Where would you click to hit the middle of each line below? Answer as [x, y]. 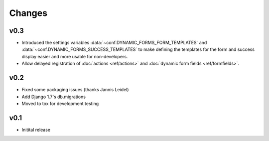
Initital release [36, 130]
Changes [28, 13]
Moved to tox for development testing [60, 103]
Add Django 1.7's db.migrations [54, 97]
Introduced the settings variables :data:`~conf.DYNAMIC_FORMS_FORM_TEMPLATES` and [114, 43]
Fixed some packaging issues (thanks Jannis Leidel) [75, 90]
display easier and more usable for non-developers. [75, 56]
